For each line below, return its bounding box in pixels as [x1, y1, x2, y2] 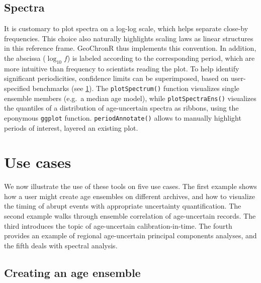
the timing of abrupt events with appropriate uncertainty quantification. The [4, 201, 241, 211]
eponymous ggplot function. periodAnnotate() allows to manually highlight [4, 112, 241, 123]
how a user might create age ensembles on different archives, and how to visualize [4, 191, 255, 201]
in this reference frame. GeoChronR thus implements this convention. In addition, [4, 43, 256, 53]
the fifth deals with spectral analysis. [4, 240, 118, 250]
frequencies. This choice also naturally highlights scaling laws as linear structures [4, 33, 253, 43]
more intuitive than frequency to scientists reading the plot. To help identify [4, 63, 239, 73]
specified [4, 82, 30, 93]
